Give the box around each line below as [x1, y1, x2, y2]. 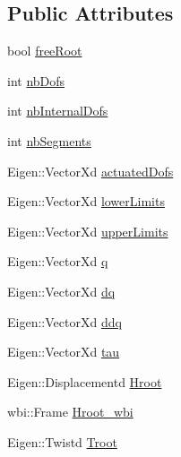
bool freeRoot [7, 41, 82, 60]
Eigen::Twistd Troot [7, 432, 117, 451]
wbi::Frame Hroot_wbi [7, 402, 134, 421]
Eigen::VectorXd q [7, 252, 108, 271]
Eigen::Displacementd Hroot [7, 372, 162, 391]
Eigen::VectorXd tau [7, 342, 120, 361]
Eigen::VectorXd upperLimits [7, 221, 168, 240]
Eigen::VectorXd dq [7, 281, 116, 300]
